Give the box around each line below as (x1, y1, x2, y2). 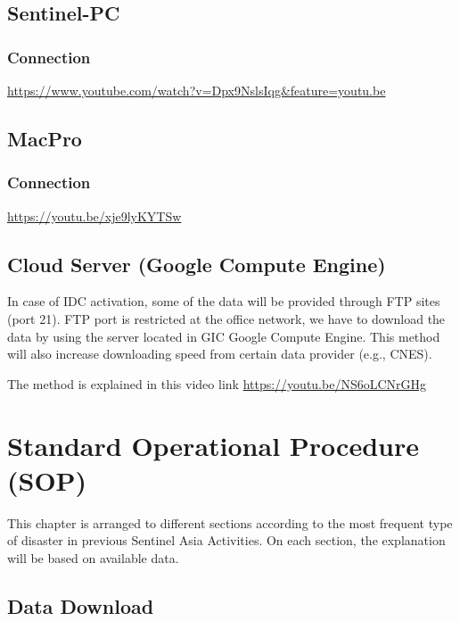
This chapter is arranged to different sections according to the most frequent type (7, 513, 453, 532)
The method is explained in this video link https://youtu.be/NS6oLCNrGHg (7, 374, 427, 393)
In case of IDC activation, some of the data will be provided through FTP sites (7, 292, 440, 310)
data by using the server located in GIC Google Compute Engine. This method (7, 327, 440, 345)
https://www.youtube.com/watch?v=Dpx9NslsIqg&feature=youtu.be (7, 81, 386, 99)
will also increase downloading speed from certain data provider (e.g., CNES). (7, 344, 432, 363)
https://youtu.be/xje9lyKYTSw (7, 206, 182, 225)
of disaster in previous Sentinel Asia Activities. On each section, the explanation (7, 531, 446, 550)
